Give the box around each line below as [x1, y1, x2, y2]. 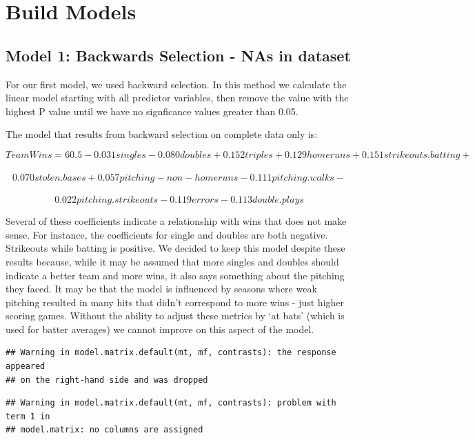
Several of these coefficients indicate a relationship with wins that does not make [6, 214, 347, 228]
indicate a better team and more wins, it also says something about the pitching [6, 268, 345, 282]
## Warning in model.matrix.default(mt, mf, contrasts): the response [6, 348, 336, 358]
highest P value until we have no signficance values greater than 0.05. [6, 103, 299, 118]
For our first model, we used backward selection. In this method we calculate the [6, 77, 347, 91]
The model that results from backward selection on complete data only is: [6, 127, 318, 141]
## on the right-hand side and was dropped [6, 374, 208, 385]
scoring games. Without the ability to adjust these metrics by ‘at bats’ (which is [6, 308, 345, 323]
